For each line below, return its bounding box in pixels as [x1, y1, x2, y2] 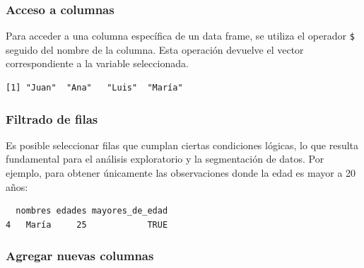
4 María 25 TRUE [6, 219, 168, 230]
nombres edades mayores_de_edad [16, 206, 168, 216]
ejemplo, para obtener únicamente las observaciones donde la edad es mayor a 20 [6, 165, 356, 180]
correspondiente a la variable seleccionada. [6, 56, 189, 71]
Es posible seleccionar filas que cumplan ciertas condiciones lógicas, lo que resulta [6, 137, 359, 152]
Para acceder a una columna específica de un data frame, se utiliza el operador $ [6, 28, 355, 43]
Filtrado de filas [6, 110, 98, 127]
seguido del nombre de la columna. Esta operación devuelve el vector [6, 42, 304, 57]
